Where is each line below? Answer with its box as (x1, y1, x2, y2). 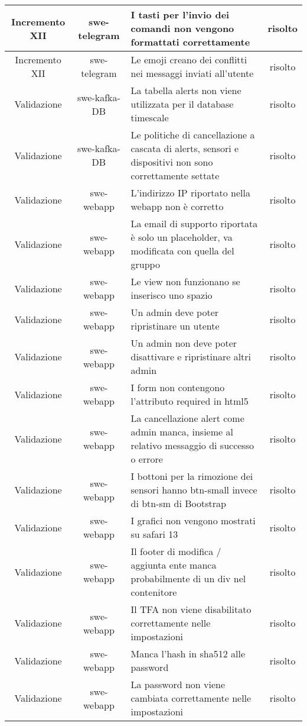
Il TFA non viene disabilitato (130, 602, 252, 616)
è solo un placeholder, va (130, 230, 233, 244)
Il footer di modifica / (130, 544, 221, 558)
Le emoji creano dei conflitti (130, 53, 247, 66)
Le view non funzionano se (130, 275, 240, 288)
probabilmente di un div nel (130, 572, 246, 585)
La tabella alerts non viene (130, 83, 241, 97)
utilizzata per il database (130, 97, 234, 111)
